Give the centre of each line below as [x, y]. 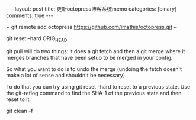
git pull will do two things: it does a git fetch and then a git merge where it [96, 51]
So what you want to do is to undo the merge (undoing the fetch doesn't [94, 69]
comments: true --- [30, 15]
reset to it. [19, 99]
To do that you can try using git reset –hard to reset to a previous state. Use [98, 86]
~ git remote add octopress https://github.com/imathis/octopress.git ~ [92, 27]
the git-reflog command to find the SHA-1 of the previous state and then [94, 93]
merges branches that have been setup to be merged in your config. [89, 57]
